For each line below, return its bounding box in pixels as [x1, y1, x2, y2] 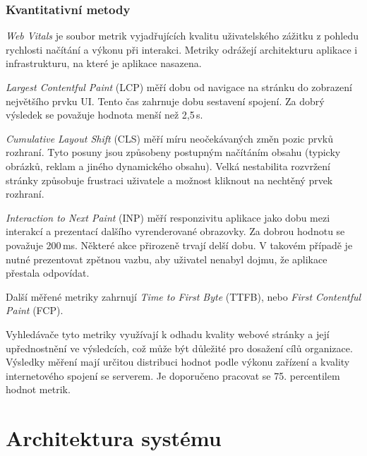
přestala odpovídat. [6, 265, 90, 280]
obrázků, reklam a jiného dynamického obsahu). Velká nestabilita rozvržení [6, 158, 331, 173]
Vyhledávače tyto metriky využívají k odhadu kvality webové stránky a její [6, 326, 330, 341]
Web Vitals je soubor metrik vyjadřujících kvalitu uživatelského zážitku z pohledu [6, 28, 359, 43]
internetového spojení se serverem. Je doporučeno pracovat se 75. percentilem [6, 368, 340, 383]
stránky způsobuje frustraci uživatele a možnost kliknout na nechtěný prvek [6, 172, 333, 187]
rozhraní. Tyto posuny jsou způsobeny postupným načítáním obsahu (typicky [6, 145, 341, 160]
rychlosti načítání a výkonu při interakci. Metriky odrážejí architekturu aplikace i [6, 42, 358, 56]
